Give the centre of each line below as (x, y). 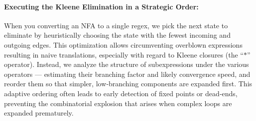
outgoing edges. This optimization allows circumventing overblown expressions (123, 44)
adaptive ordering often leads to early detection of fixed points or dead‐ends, (121, 93)
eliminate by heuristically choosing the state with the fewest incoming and (117, 35)
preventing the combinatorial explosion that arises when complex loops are (118, 103)
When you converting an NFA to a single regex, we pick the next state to (116, 25)
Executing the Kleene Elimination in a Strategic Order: (101, 6)
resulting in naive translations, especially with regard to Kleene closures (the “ (124, 54)
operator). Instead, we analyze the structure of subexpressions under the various (127, 64)
